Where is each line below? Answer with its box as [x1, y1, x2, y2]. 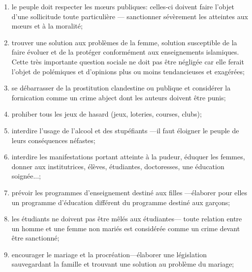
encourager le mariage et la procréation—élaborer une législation [11, 249, 207, 259]
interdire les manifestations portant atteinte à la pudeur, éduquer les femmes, [11, 151, 245, 162]
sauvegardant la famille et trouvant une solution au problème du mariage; [11, 259, 234, 269]
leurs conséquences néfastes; [11, 135, 95, 145]
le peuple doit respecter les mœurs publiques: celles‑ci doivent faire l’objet [11, 1, 234, 11]
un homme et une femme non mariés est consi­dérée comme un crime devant [11, 223, 240, 233]
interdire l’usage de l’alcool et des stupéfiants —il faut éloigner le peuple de [11, 125, 239, 135]
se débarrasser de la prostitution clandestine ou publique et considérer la [11, 83, 231, 93]
